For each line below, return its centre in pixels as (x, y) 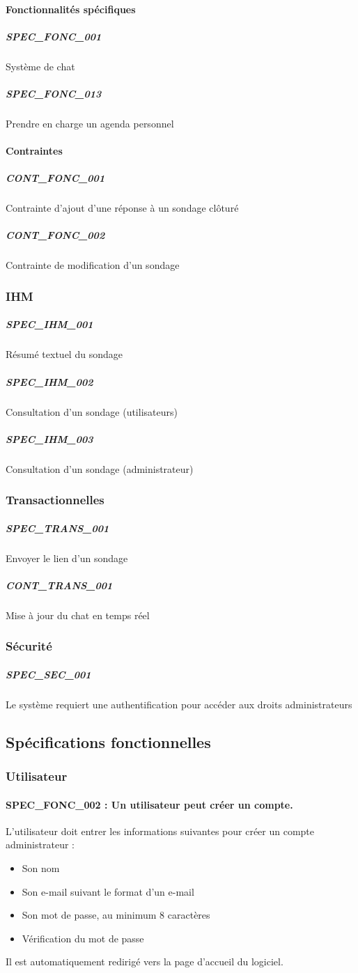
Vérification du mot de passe (83, 938)
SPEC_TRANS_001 (57, 528)
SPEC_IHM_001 (49, 324)
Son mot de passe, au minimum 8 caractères (116, 915)
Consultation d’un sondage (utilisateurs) (92, 411)
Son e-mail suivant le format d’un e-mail (108, 891)
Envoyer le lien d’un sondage (67, 558)
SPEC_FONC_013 (54, 93)
